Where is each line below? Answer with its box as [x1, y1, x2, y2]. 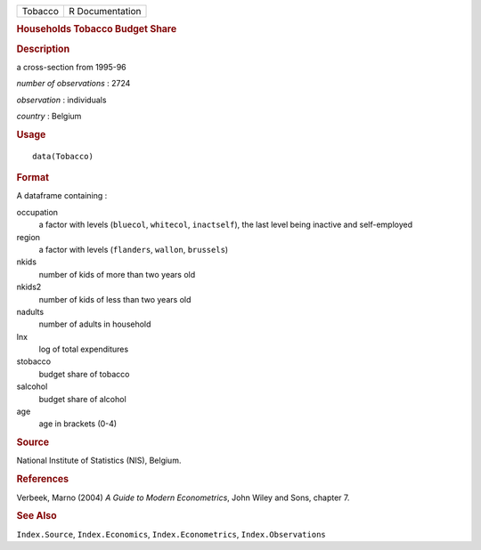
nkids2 [16, 281, 42, 293]
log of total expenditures [38, 344, 129, 355]
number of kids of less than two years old [38, 294, 192, 304]
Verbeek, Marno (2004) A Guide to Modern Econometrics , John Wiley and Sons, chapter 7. [16, 492, 350, 503]
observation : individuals [16, 94, 107, 105]
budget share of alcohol [38, 393, 126, 404]
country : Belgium [16, 111, 82, 122]
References [16, 473, 69, 485]
